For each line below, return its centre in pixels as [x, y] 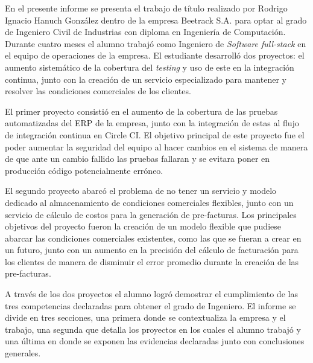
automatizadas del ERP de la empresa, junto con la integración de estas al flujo [152, 123]
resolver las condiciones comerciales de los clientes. [98, 91]
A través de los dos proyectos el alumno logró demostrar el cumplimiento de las [151, 294]
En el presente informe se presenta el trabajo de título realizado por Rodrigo [146, 8]
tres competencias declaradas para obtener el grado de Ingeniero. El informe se [150, 305]
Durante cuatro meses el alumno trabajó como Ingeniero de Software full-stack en [156, 43]
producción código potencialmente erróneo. [84, 170]
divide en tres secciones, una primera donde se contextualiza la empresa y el [145, 317]
